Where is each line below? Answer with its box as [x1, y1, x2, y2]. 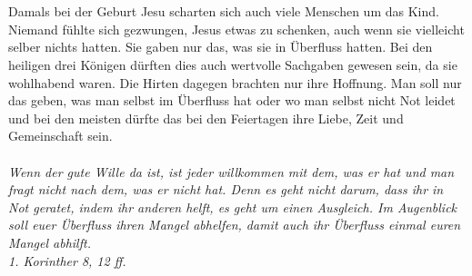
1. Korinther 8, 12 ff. [8, 251, 126, 270]
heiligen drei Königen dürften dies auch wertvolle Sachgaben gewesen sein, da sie [8, 54, 457, 74]
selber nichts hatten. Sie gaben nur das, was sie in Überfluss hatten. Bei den [8, 37, 433, 56]
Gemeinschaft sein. [8, 126, 113, 145]
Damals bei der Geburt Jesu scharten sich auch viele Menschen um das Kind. [8, 2, 439, 21]
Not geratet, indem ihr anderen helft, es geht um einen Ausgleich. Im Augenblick [8, 197, 457, 216]
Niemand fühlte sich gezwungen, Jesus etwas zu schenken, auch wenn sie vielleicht [8, 19, 465, 38]
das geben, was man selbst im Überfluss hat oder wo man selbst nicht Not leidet [8, 91, 456, 110]
